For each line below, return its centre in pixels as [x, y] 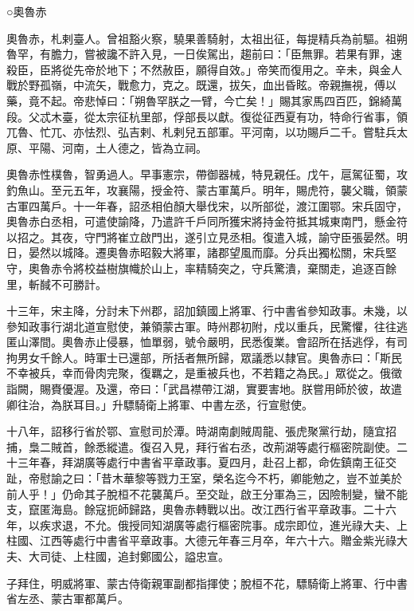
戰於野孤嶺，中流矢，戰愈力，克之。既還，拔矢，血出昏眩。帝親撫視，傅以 [201, 85]
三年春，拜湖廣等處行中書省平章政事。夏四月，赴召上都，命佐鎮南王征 [201, 462]
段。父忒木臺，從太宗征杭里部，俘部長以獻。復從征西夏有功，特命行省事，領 [207, 116]
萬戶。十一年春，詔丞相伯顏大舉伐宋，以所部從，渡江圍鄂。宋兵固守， [223, 205]
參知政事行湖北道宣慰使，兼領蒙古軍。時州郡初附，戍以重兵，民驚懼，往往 [201, 326]
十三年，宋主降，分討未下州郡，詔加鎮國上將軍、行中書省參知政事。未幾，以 [207, 311]
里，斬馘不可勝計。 [57, 284]
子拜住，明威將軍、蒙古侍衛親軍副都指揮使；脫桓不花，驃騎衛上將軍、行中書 [207, 583]
